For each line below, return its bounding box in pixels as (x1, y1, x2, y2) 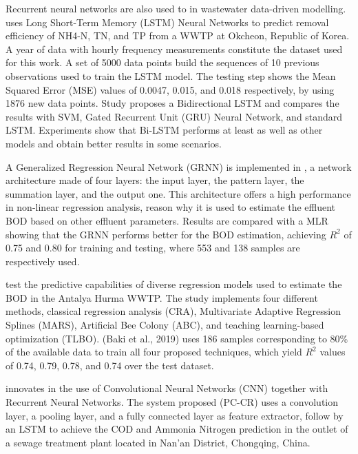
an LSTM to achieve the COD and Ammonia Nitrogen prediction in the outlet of (6, 422, 348, 436)
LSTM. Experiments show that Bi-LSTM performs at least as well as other (6, 123, 323, 137)
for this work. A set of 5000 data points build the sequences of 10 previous (6, 55, 319, 70)
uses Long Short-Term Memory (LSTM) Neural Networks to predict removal (6, 14, 329, 29)
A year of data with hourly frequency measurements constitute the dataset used (6, 41, 343, 56)
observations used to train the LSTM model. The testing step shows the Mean (6, 68, 336, 83)
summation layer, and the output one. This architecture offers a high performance (6, 186, 351, 200)
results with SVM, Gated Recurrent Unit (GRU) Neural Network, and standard (6, 109, 343, 123)
